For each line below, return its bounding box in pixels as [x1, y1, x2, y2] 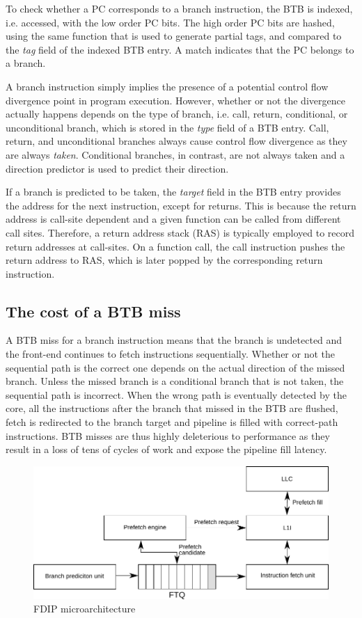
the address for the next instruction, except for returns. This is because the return [6, 198, 356, 212]
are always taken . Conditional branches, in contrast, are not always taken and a [6, 147, 345, 161]
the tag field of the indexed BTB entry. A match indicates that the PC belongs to [6, 42, 354, 56]
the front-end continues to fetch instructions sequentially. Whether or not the [6, 347, 335, 361]
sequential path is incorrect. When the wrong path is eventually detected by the [6, 387, 347, 402]
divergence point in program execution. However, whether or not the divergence [6, 93, 345, 107]
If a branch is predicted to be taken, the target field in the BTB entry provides [6, 184, 341, 199]
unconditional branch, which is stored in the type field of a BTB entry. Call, [6, 120, 329, 134]
